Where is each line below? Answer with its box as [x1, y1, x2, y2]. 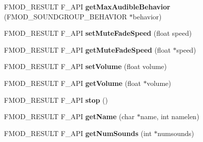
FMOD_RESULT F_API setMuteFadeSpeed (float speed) [4, 28, 192, 38]
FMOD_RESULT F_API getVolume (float [4, 77, 141, 88]
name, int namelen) [140, 111, 200, 122]
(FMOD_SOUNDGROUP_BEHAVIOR [4, 11, 127, 21]
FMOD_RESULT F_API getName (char [4, 111, 135, 122]
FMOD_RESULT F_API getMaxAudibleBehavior [4, 1, 170, 11]
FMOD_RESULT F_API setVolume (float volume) [4, 61, 167, 71]
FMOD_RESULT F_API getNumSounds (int [4, 128, 152, 138]
